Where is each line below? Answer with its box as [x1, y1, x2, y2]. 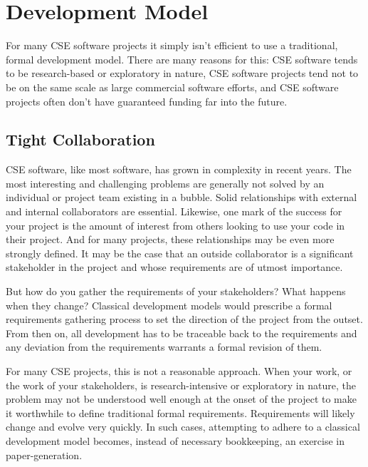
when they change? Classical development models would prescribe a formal [6, 297, 332, 312]
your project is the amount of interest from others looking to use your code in [6, 217, 345, 232]
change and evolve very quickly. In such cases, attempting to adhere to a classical [6, 419, 360, 434]
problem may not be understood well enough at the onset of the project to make [6, 391, 357, 406]
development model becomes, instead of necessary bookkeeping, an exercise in [6, 433, 345, 448]
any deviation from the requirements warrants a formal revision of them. [6, 339, 322, 354]
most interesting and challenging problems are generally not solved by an [6, 175, 325, 190]
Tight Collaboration [6, 128, 155, 150]
